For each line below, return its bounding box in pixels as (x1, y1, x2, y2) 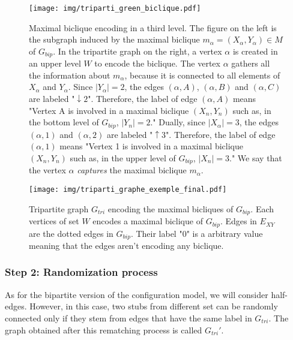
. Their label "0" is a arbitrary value (130, 227, 263, 239)
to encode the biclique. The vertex (94, 57, 220, 70)
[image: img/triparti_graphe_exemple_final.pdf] (29, 185, 227, 194)
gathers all (231, 57, 270, 70)
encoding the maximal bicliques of (107, 202, 234, 215)
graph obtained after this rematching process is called (5, 323, 202, 336)
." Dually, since (150, 116, 205, 128)
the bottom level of (29, 116, 99, 128)
